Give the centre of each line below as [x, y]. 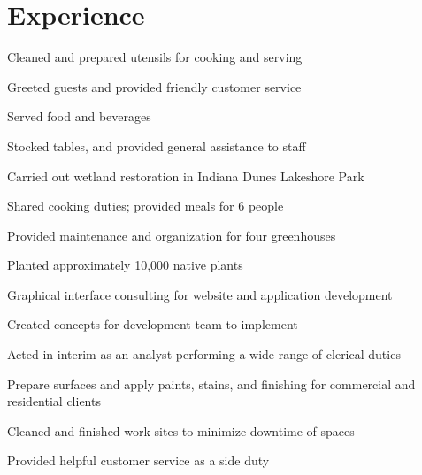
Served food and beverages [79, 116]
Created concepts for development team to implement [153, 324]
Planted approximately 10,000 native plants [125, 265]
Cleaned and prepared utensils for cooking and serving [155, 57]
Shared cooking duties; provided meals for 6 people [146, 206]
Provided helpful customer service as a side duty [138, 460]
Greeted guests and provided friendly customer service [154, 86]
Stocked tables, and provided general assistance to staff [157, 146]
